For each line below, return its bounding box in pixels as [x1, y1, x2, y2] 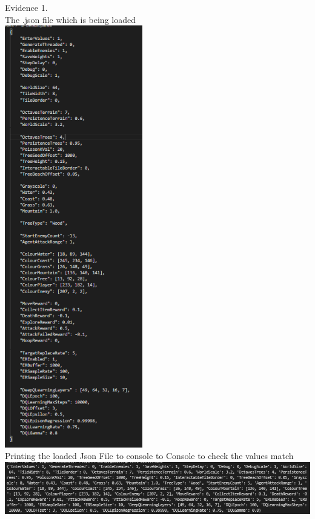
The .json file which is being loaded [5, 13, 136, 25]
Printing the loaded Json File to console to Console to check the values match [5, 449, 294, 462]
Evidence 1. [5, 1, 48, 13]
